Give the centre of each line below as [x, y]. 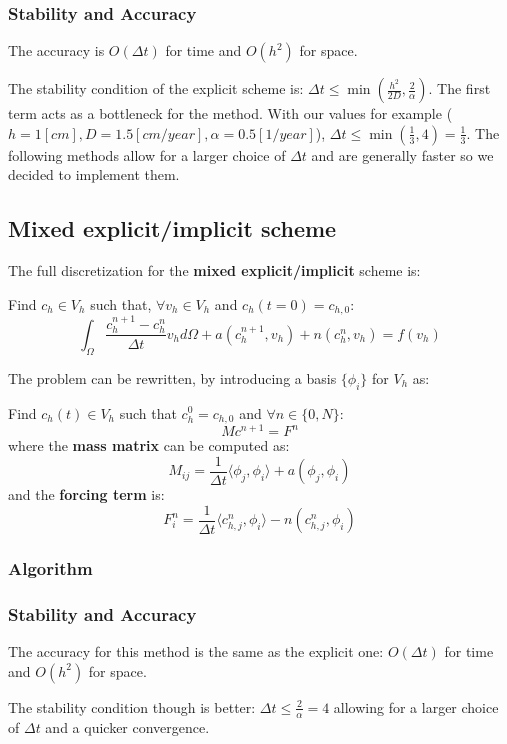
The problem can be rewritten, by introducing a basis [172, 377]
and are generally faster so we [402, 154]
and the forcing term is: [86, 494]
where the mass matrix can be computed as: [149, 445]
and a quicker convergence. [127, 726]
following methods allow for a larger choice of [147, 154]
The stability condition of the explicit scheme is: [156, 88]
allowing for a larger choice [416, 706]
